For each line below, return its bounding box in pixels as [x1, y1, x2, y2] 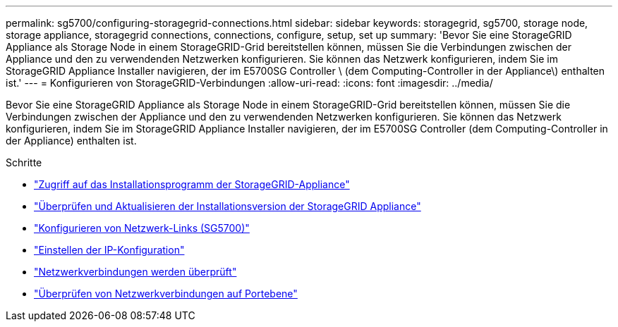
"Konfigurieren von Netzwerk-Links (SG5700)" [34, 222, 250, 234]
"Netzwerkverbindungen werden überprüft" [34, 266, 237, 278]
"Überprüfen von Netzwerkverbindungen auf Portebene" [34, 288, 298, 300]
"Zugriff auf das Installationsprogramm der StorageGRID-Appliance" [34, 178, 350, 190]
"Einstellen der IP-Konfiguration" [34, 244, 185, 256]
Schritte [6, 156, 42, 168]
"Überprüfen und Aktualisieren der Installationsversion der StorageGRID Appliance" [34, 200, 421, 212]
